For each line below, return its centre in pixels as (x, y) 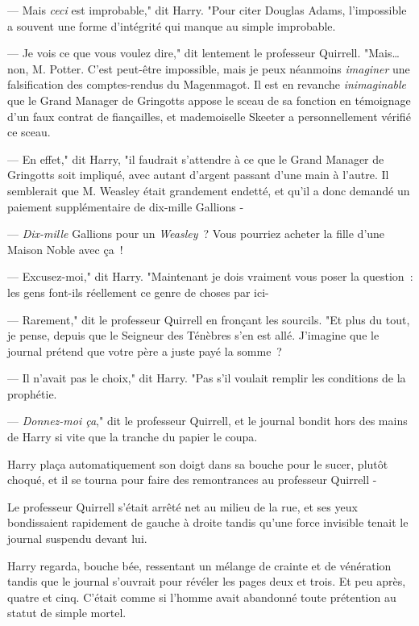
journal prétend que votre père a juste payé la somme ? (145, 351)
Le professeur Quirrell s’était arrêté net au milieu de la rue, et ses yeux (183, 506)
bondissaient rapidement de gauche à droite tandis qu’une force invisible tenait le (208, 522)
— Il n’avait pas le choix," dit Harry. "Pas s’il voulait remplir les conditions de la (207, 378)
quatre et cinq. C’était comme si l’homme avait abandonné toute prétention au (202, 597)
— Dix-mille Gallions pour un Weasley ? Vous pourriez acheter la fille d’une (196, 234)
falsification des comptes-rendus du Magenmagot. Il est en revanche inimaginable (207, 84)
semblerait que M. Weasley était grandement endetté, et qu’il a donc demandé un (209, 190)
